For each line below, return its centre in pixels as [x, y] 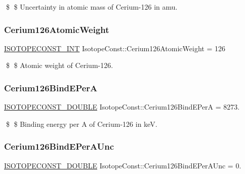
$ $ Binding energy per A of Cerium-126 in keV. [81, 124]
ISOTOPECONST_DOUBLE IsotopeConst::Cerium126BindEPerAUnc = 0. [123, 165]
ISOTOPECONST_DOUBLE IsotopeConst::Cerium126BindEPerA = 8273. [122, 107]
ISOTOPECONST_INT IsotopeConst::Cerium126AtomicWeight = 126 [115, 48]
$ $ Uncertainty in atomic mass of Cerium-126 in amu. [92, 7]
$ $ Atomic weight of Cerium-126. [59, 65]
